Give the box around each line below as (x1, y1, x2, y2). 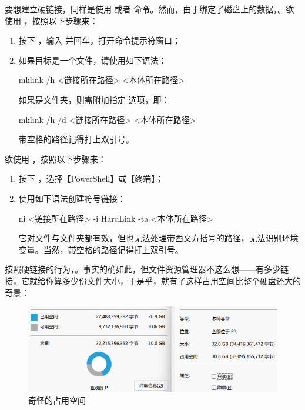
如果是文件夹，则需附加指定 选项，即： (18, 93, 170, 105)
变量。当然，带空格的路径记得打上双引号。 (18, 243, 183, 255)
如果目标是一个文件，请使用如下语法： (18, 54, 167, 66)
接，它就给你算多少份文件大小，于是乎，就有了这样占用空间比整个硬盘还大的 (5, 274, 301, 286)
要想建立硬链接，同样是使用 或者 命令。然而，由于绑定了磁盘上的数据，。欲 (5, 3, 294, 15)
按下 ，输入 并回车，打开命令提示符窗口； (18, 34, 181, 46)
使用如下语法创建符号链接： (18, 192, 126, 204)
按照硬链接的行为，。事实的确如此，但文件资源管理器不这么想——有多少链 (5, 263, 289, 275)
